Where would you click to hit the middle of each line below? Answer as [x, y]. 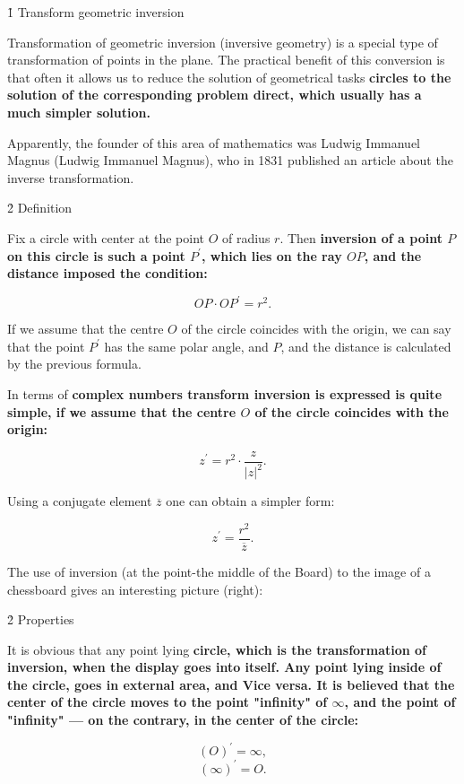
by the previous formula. [74, 364]
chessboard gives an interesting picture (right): [135, 589]
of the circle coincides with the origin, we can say [316, 329]
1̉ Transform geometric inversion [96, 12]
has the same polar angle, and [186, 346]
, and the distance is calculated [366, 346]
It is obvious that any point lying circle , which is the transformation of [217, 649]
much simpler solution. [79, 112]
